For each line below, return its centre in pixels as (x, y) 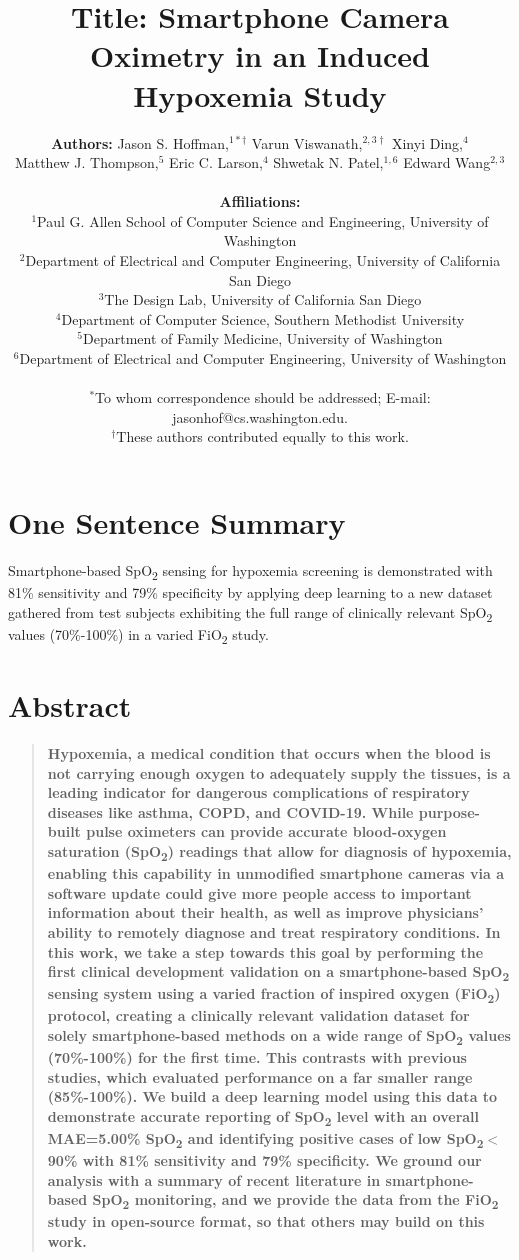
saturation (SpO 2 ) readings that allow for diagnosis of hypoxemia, (279, 852)
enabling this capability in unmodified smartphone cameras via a (275, 873)
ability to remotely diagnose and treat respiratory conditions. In (274, 931)
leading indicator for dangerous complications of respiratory (258, 792)
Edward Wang (447, 162)
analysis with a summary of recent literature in (214, 1179)
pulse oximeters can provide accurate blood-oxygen (266, 831)
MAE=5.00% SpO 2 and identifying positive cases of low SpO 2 (265, 1139)
